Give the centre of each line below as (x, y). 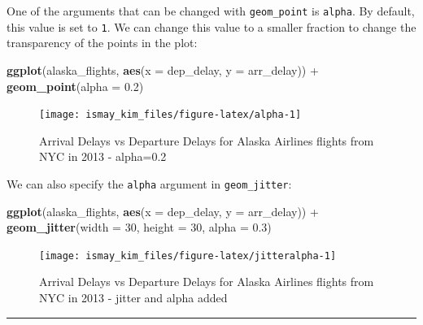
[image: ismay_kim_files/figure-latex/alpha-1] (170, 115)
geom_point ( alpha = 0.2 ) (75, 86)
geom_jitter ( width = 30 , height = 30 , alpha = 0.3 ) (139, 227)
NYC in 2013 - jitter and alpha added (133, 298)
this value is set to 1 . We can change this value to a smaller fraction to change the (211, 26)
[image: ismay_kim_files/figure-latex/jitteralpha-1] (188, 256)
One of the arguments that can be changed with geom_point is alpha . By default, (211, 11)
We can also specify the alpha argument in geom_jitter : (149, 183)
